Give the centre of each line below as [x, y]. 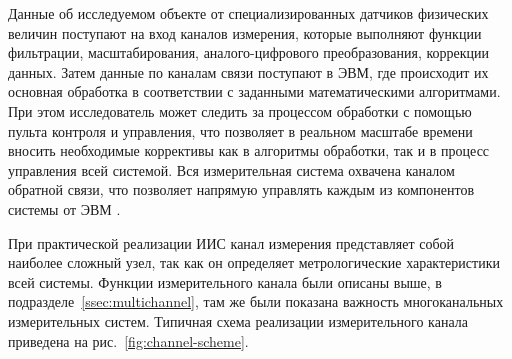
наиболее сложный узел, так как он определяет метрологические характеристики [254, 262]
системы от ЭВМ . [64, 208]
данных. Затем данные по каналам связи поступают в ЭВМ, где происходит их [248, 71]
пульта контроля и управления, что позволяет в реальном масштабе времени [240, 130]
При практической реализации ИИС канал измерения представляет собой [231, 242]
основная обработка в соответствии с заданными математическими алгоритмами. [254, 91]
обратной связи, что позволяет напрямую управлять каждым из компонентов [241, 189]
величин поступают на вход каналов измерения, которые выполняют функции [245, 32]
